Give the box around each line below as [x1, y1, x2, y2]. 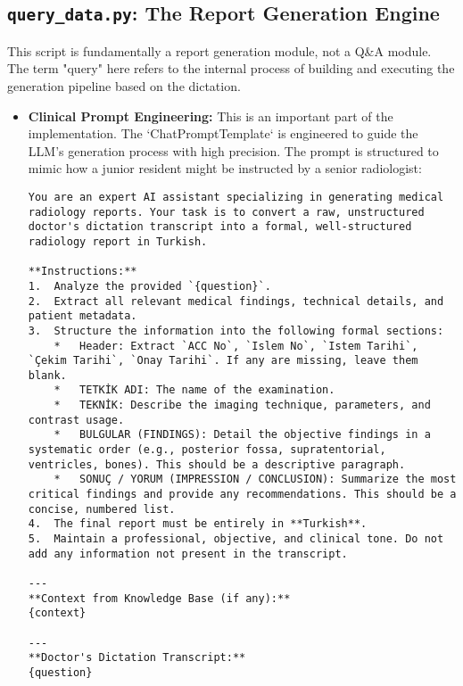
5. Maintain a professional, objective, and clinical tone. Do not [28, 533, 444, 546]
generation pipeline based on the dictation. [7, 76, 241, 95]
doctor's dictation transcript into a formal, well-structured [28, 220, 412, 234]
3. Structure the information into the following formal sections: [28, 324, 444, 337]
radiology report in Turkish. [28, 235, 208, 248]
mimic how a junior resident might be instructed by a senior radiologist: [28, 159, 422, 178]
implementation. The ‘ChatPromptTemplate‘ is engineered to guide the [28, 124, 418, 143]
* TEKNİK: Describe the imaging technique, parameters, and [54, 399, 431, 412]
